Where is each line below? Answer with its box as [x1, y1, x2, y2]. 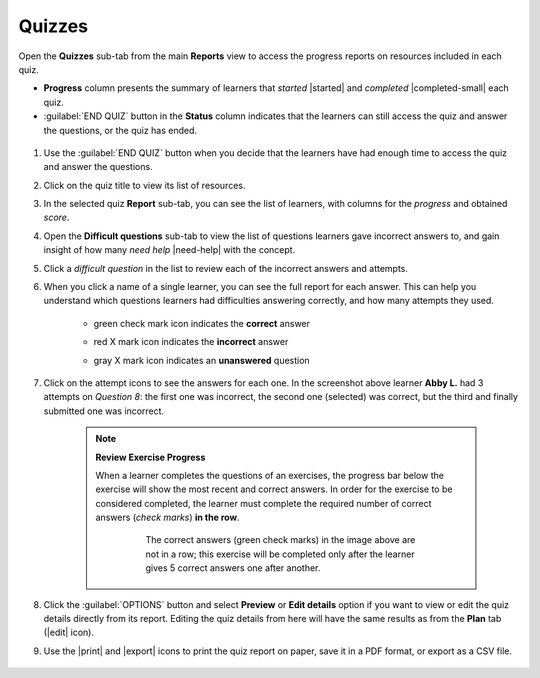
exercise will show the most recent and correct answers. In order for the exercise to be [95, 483, 453, 495]
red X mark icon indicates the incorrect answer [93, 336, 289, 348]
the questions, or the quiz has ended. [43, 124, 198, 136]
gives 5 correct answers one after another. [145, 562, 321, 574]
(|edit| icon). [43, 626, 95, 639]
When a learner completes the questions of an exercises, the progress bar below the [95, 469, 445, 481]
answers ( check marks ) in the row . [95, 511, 240, 524]
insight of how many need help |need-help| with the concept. [43, 244, 296, 256]
